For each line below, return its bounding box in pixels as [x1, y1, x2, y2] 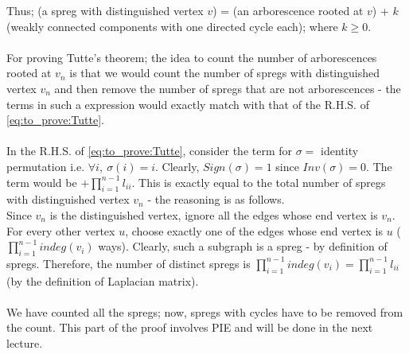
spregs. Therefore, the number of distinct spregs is [6, 255, 251, 271]
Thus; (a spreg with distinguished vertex [6, 2, 204, 18]
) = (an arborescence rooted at [212, 2, 364, 18]
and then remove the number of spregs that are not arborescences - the [54, 80, 401, 96]
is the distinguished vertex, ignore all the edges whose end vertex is [49, 206, 378, 223]
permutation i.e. [6, 158, 85, 174]
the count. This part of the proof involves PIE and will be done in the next [6, 319, 373, 336]
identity [321, 142, 359, 159]
